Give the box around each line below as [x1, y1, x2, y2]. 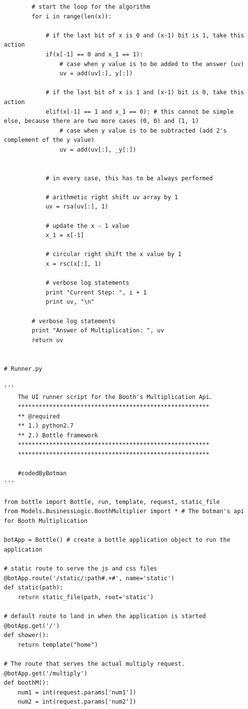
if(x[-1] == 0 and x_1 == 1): [45, 51, 143, 58]
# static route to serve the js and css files [4, 565, 157, 572]
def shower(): [4, 632, 50, 639]
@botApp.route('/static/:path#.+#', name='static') [4, 574, 175, 582]
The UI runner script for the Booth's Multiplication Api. [18, 394, 213, 401]
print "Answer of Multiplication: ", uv [32, 327, 164, 334]
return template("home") [18, 641, 98, 648]
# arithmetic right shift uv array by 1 [45, 193, 178, 201]
